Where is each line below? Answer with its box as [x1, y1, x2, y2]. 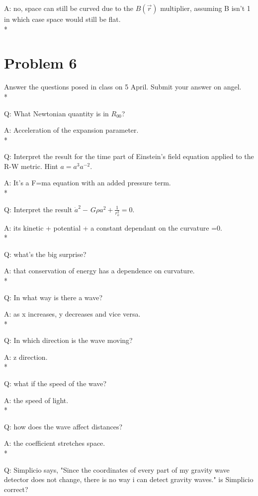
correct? [4, 484, 28, 494]
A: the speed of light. [4, 395, 69, 405]
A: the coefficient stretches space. [4, 438, 105, 448]
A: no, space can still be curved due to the [4, 3, 133, 13]
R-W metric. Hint [4, 161, 58, 171]
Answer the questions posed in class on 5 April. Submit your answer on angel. [4, 82, 242, 92]
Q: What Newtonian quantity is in [4, 108, 109, 118]
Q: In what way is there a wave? [4, 292, 103, 302]
